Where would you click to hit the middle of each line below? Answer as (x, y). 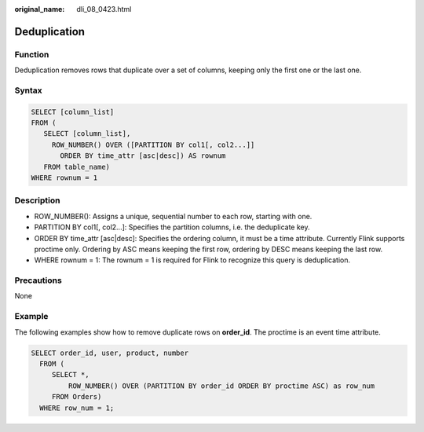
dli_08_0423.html (104, 9)
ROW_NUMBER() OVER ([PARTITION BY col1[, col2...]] (153, 145)
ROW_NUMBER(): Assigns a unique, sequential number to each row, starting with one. (173, 216)
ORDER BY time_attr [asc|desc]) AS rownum (143, 156)
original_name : (40, 9)
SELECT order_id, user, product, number (110, 353)
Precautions (38, 280)
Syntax (28, 90)
